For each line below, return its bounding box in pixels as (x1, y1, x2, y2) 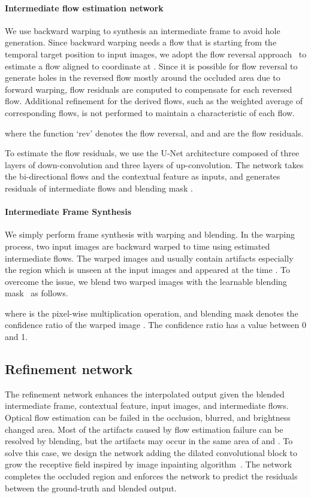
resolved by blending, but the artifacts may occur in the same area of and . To (5, 435, 293, 447)
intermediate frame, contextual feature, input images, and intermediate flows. (5, 399, 289, 412)
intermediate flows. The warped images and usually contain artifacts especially (5, 251, 294, 264)
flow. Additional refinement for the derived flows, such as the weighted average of (5, 95, 303, 107)
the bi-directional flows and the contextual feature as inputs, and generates (5, 170, 280, 183)
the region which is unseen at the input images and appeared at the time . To (5, 263, 290, 276)
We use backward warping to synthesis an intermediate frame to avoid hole (5, 24, 280, 37)
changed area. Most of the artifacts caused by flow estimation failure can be (5, 423, 283, 435)
